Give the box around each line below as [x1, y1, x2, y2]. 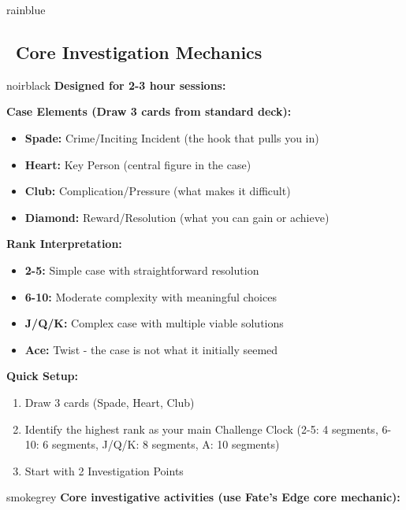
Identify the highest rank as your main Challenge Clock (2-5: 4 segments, [24, 420, 378, 437]
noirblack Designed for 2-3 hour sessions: [6, 76, 226, 93]
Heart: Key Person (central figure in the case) [24, 156, 251, 172]
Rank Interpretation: [6, 235, 122, 252]
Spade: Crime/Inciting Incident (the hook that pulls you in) [24, 129, 319, 146]
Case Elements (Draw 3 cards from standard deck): [6, 103, 292, 120]
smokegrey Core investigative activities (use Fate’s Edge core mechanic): [6, 489, 400, 505]
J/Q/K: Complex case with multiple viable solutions [24, 315, 284, 331]
